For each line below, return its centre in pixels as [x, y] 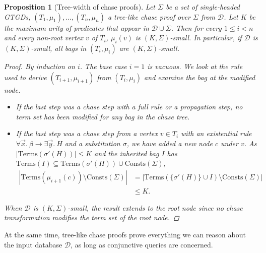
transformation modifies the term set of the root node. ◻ [92, 217]
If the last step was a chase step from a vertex [87, 133]
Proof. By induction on [40, 66]
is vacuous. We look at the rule [195, 66]
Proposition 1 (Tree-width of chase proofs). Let [80, 7]
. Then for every [196, 27]
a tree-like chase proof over [149, 16]
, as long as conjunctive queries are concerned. [142, 244]
